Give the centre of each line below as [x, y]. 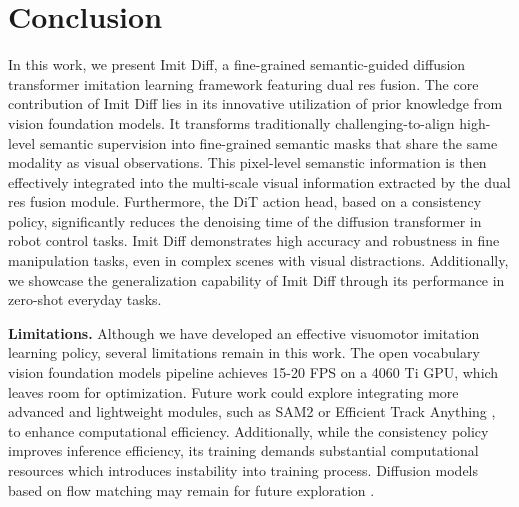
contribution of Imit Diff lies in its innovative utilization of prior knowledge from [255, 103]
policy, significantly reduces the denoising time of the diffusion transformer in [245, 220]
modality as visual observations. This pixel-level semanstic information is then [247, 162]
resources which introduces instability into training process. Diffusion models [243, 470]
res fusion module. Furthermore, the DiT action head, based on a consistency [245, 201]
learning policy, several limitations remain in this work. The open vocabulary [244, 352]
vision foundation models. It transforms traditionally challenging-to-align [231, 122]
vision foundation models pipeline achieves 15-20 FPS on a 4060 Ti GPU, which [253, 372]
